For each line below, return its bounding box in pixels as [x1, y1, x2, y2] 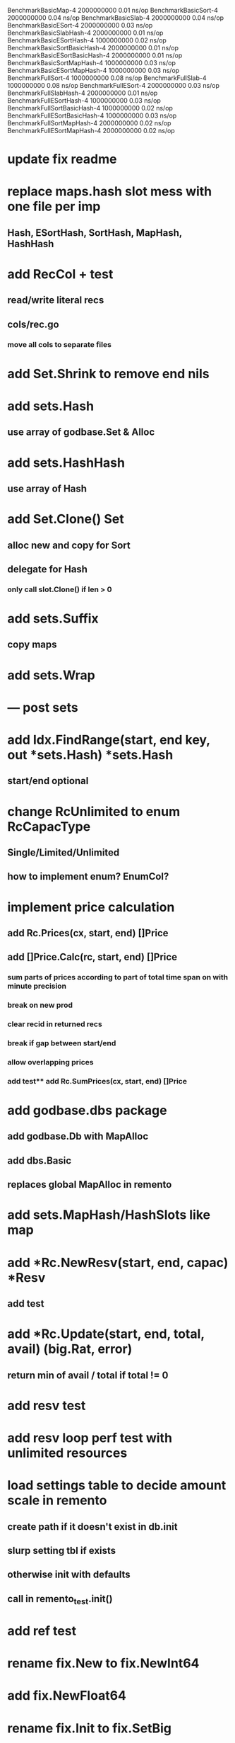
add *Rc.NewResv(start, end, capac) [7, 1254, 229, 1271]
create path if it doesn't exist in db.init [7, 1521, 178, 1533]
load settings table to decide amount [7, 1477, 227, 1494]
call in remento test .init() [7, 1593, 113, 1606]
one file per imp [7, 198, 101, 215]
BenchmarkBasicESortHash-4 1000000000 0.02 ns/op [7, 36, 167, 45]
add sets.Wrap [7, 667, 95, 683]
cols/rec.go [7, 318, 59, 330]
